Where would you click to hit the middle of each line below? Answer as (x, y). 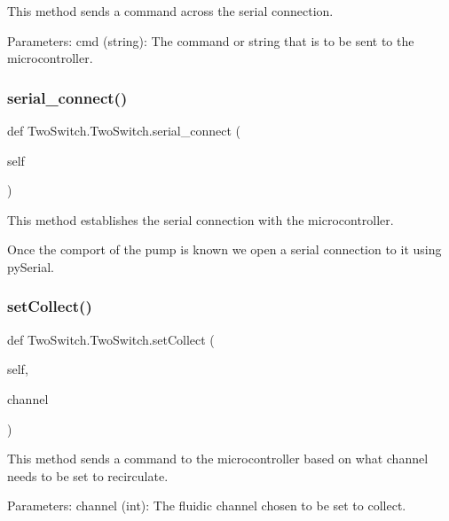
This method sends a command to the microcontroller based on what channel (218, 459)
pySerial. (31, 266)
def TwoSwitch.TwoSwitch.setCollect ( (111, 339)
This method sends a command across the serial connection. (170, 11)
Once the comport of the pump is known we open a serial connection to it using (224, 249)
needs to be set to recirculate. (88, 475)
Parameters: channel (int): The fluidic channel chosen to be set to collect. (207, 505)
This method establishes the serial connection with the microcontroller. (201, 219)
